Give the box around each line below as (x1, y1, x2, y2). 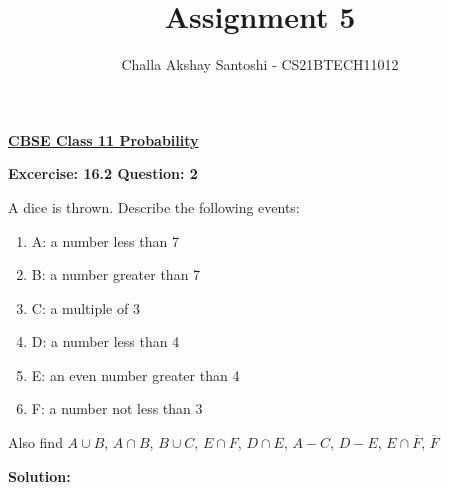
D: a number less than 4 (31, 331, 180, 352)
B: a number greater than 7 (31, 264, 201, 285)
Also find (8, 432, 63, 453)
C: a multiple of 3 (31, 297, 140, 318)
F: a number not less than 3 (31, 398, 203, 419)
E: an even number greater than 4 (31, 364, 240, 385)
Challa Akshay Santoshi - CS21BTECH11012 (121, 54, 399, 75)
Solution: (8, 465, 71, 486)
